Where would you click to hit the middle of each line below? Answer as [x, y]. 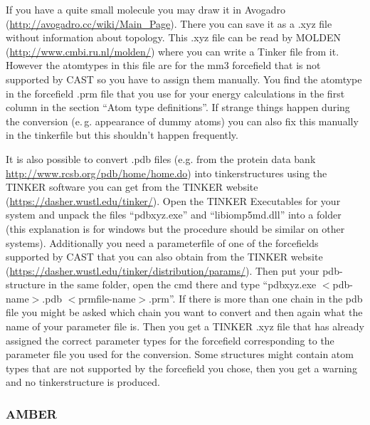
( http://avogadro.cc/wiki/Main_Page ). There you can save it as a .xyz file [169, 23]
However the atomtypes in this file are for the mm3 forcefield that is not [163, 65]
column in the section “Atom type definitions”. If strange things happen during [178, 107]
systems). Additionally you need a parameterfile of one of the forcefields [162, 242]
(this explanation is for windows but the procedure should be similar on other [175, 228]
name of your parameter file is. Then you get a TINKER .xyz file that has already [185, 326]
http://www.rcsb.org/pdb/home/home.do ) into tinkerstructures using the [166, 173]
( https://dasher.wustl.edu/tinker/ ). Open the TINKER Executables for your [173, 200]
